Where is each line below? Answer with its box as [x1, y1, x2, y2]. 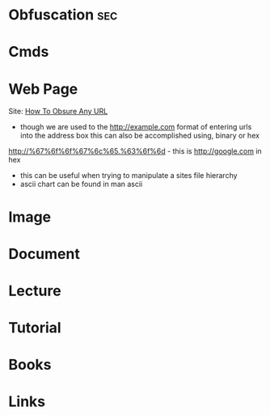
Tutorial [8, 319, 62, 337]
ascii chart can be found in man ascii [19, 180, 143, 189]
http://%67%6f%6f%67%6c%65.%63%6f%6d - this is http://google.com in [8, 146, 263, 156]
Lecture [8, 282, 62, 300]
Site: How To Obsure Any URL [8, 107, 108, 116]
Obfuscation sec [8, 6, 118, 24]
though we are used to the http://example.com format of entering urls [19, 122, 252, 132]
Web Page [8, 79, 78, 98]
